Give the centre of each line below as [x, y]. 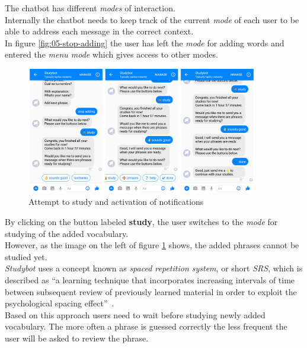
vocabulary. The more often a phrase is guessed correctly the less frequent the [146, 326]
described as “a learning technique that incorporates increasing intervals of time [150, 279]
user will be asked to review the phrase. [77, 338]
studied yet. [26, 256]
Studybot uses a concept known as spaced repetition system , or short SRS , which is [154, 268]
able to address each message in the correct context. [99, 31]
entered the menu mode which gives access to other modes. [111, 54]
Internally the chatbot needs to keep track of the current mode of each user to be [152, 19]
